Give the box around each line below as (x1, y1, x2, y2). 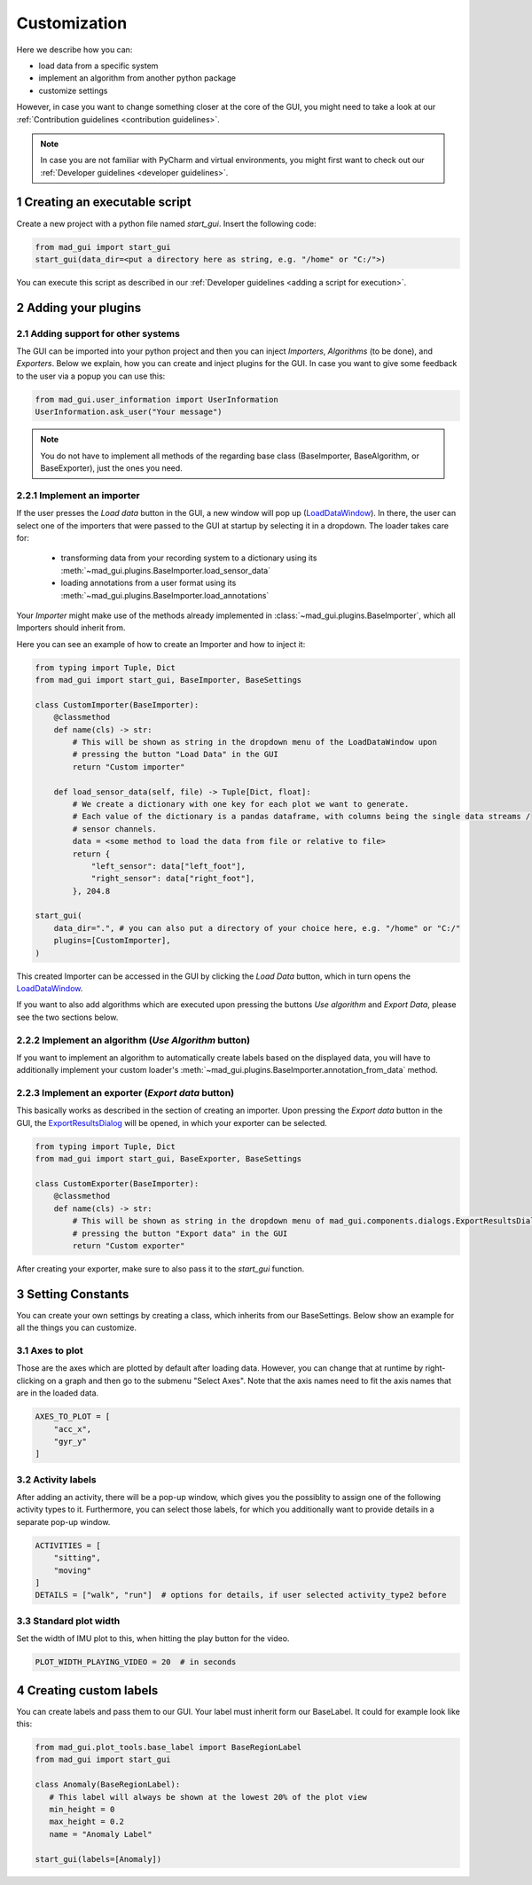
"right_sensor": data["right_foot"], (90, 873, 255, 884)
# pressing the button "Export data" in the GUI (72, 1228, 288, 1239)
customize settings (38, 85, 108, 96)
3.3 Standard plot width (16, 1615, 121, 1627)
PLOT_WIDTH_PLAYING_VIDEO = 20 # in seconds (35, 1657, 237, 1667)
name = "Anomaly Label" (49, 1829, 153, 1839)
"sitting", (53, 1553, 101, 1563)
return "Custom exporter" (72, 1240, 185, 1250)
